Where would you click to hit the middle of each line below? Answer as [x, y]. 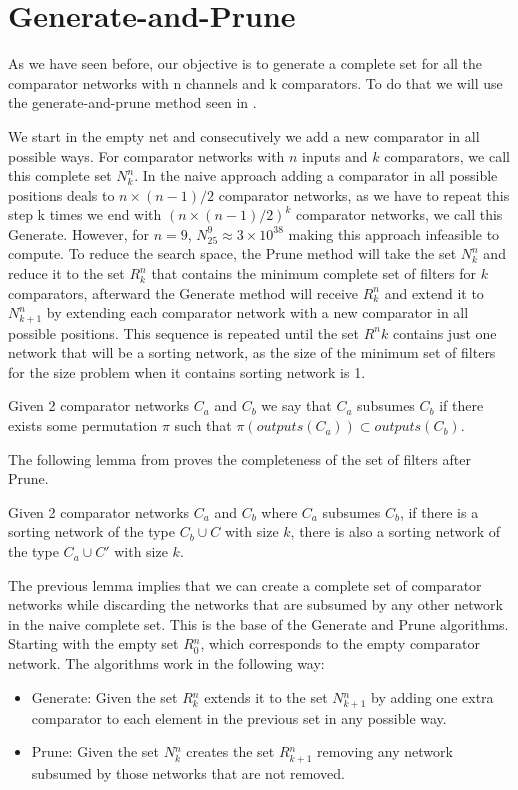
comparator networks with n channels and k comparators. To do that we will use [255, 82]
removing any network [385, 751]
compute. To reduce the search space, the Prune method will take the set [232, 253]
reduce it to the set [66, 273]
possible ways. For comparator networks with [146, 155]
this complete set [60, 175]
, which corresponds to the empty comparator [340, 643]
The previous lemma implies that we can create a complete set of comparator [245, 584]
